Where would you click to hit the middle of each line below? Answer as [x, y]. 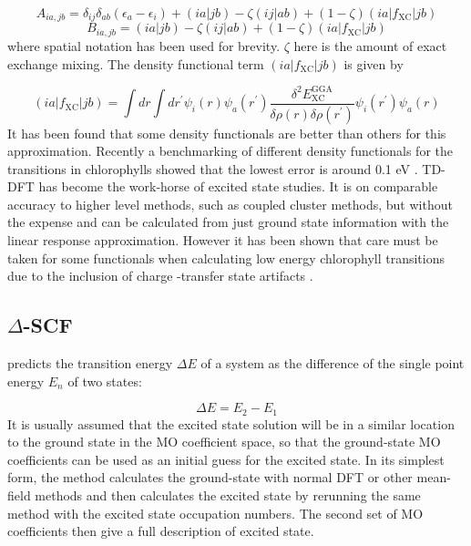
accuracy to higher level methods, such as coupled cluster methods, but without [230, 204]
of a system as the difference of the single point [333, 363]
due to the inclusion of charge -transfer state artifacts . [160, 276]
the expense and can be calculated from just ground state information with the [228, 222]
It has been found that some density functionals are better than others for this [227, 133]
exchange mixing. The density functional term [136, 63]
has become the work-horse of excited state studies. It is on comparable [238, 186]
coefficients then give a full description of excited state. [161, 531]
